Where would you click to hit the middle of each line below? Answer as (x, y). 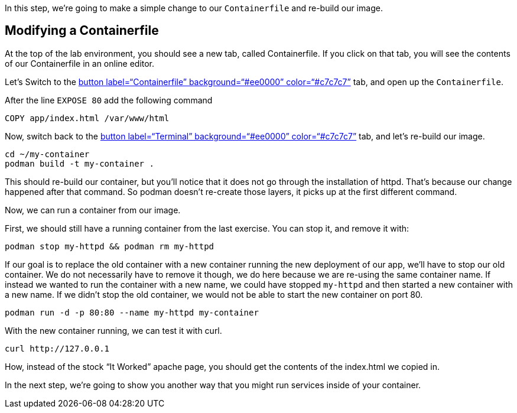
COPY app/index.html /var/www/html (87, 118)
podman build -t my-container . (79, 163)
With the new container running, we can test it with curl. (113, 330)
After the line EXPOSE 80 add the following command (109, 100)
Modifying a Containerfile (82, 31)
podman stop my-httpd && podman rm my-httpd (110, 246)
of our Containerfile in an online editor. (80, 63)
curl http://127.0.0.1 (57, 348)
